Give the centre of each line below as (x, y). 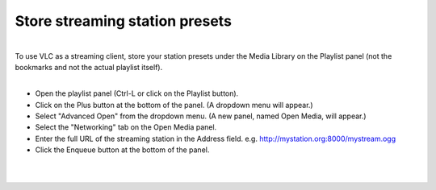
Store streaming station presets (123, 21)
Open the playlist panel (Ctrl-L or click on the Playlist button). (137, 93)
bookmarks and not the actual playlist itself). (89, 68)
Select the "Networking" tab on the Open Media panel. (126, 127)
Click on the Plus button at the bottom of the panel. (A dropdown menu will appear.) (174, 105)
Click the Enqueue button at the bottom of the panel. (122, 150)
